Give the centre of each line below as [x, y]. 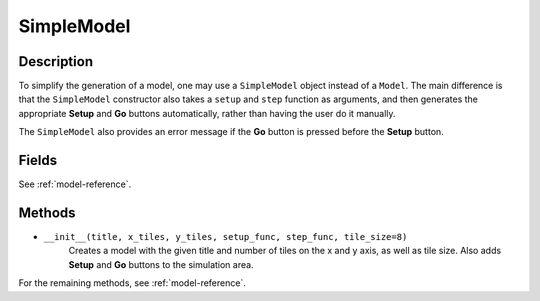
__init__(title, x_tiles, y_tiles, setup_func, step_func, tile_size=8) [225, 237]
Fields [38, 160]
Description [56, 61]
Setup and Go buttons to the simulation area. [161, 264]
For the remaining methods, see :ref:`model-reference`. [132, 283]
